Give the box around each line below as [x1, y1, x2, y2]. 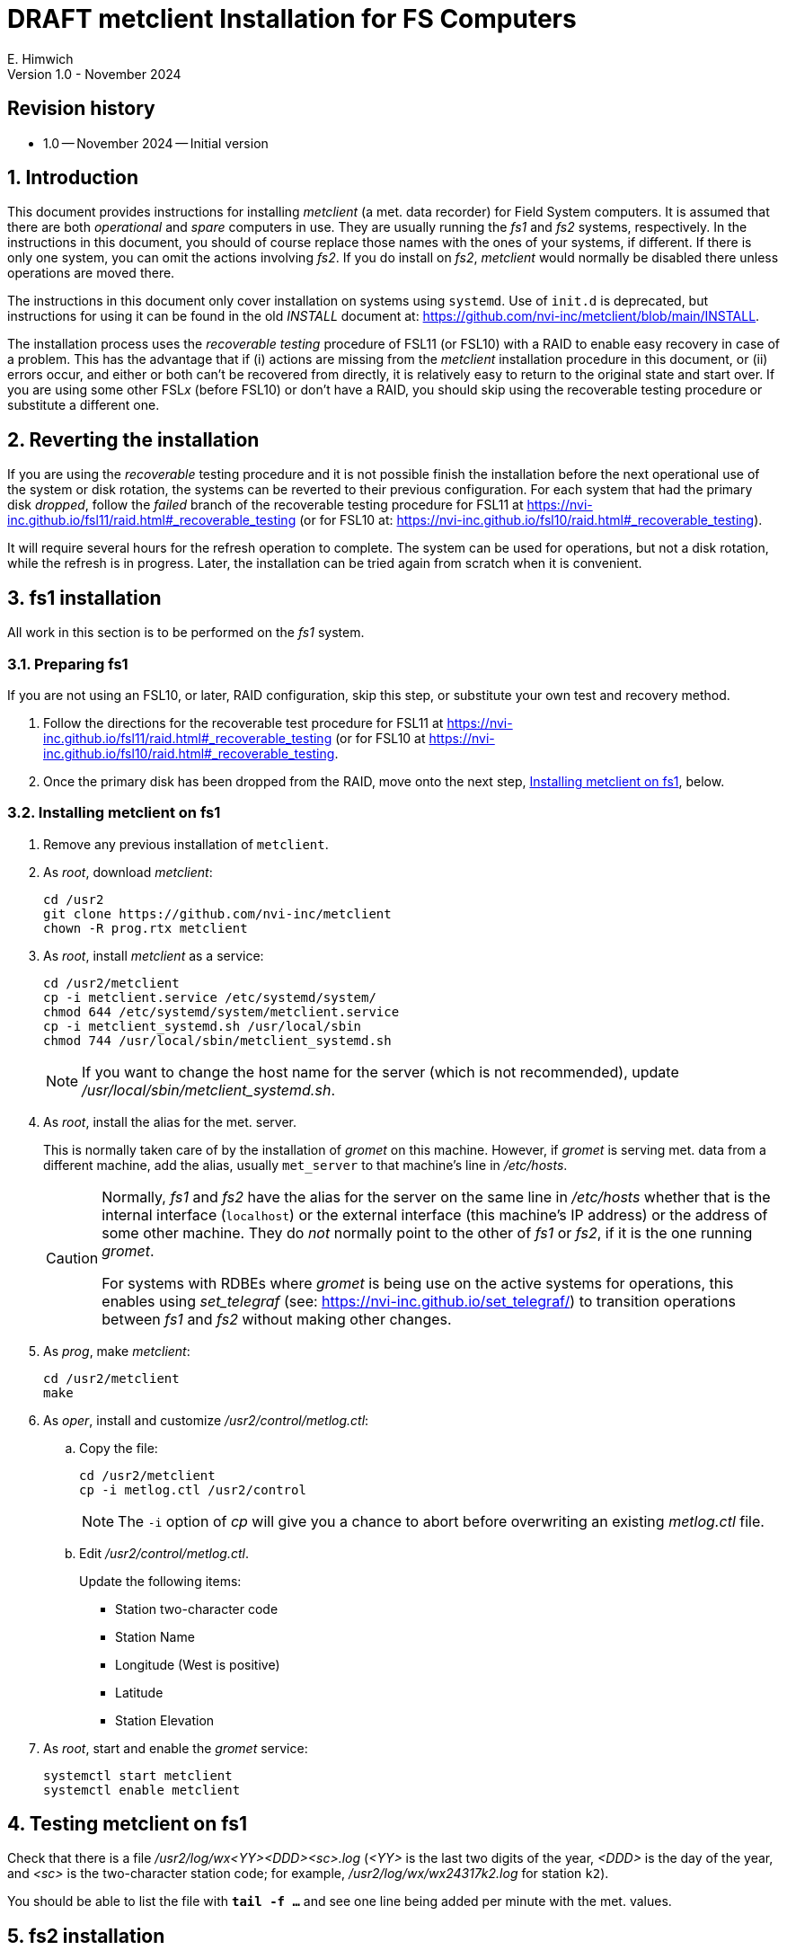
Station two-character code [115, 1600, 279, 1617]
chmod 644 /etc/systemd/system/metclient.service [43, 1004, 400, 1019]
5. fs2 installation [7, 1924, 165, 1947]
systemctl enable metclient [43, 1782, 241, 1797]
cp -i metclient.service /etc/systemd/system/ [43, 989, 376, 1005]
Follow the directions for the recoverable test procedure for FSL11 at [43, 714, 444, 731]
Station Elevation [115, 1712, 215, 1728]
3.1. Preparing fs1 [7, 654, 128, 673]
